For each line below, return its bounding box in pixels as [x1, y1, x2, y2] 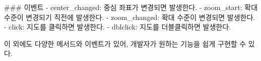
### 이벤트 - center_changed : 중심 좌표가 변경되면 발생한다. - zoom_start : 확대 [4, 2, 258, 12]
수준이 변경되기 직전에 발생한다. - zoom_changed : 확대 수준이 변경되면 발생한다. [4, 11, 255, 22]
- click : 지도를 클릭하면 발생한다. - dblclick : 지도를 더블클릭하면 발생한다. [4, 21, 231, 32]
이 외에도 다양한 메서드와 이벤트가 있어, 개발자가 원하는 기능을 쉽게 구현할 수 [4, 38, 246, 48]
